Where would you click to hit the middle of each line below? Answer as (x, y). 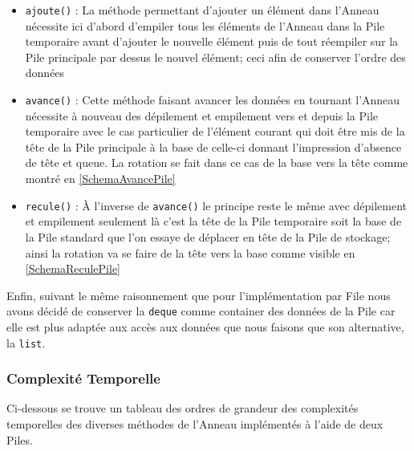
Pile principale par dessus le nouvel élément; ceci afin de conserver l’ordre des (215, 57)
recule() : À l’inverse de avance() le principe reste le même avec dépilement (216, 205)
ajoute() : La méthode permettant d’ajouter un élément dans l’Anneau (202, 10)
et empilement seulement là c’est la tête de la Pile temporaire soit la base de (213, 221)
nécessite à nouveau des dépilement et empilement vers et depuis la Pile (202, 115)
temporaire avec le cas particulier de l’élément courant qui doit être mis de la (215, 131)
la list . (26, 342)
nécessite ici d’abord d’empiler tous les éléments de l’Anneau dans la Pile (205, 25)
